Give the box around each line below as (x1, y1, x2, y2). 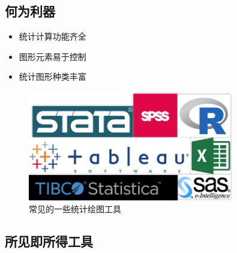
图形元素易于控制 (19, 50, 86, 62)
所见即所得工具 (5, 232, 93, 251)
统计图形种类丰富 (19, 70, 86, 83)
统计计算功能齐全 (19, 30, 86, 43)
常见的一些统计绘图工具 (29, 203, 121, 215)
